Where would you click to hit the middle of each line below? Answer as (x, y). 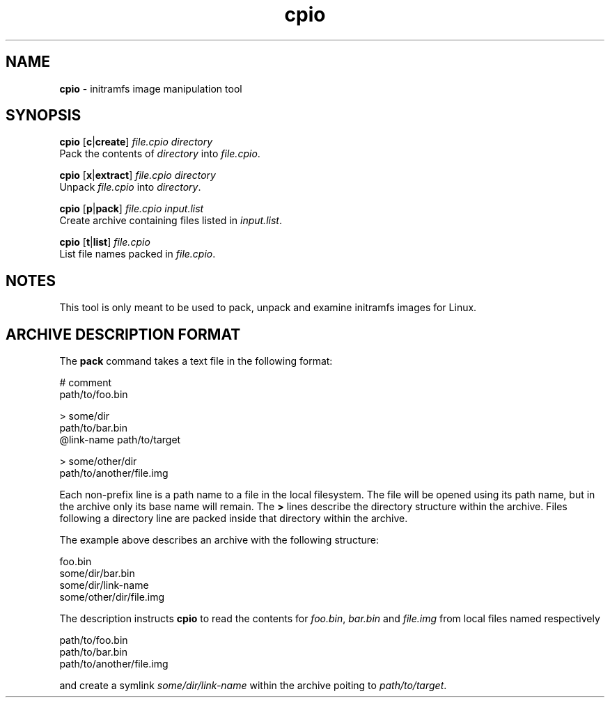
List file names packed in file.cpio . (138, 254)
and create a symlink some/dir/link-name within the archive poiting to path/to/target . (253, 686)
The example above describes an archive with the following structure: (219, 540)
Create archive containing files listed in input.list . (171, 221)
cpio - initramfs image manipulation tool (151, 88)
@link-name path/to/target (120, 440)
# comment (86, 383)
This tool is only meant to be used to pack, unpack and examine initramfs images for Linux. (268, 308)
